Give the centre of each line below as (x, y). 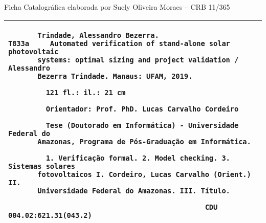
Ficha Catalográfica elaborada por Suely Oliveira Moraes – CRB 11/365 (117, 7)
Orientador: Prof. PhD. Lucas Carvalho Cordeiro (142, 109)
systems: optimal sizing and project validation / (138, 60)
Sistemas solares (42, 166)
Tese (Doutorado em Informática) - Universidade (142, 125)
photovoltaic (34, 51)
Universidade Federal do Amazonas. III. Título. (134, 191)
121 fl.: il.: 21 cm (86, 92)
